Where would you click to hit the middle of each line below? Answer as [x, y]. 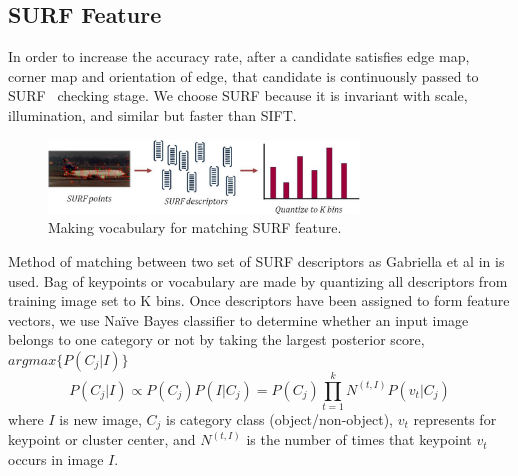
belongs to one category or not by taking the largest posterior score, [216, 339]
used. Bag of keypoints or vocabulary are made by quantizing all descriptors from [258, 280]
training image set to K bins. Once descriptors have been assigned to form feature [259, 300]
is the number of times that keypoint [359, 439]
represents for [455, 419]
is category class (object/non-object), [279, 419]
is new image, [100, 419]
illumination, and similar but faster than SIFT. [152, 114]
